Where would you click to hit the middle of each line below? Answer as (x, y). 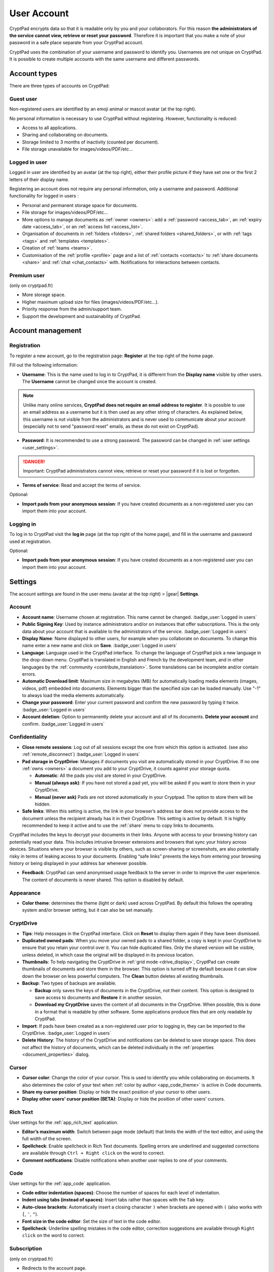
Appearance (25, 893)
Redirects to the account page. (54, 1268)
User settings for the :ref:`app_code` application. (60, 1183)
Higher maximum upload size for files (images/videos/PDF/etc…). (91, 302)
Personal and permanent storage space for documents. (80, 205)
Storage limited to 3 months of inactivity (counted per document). (91, 142)
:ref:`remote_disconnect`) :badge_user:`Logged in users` (81, 754)
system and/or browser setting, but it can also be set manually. (88, 910)
